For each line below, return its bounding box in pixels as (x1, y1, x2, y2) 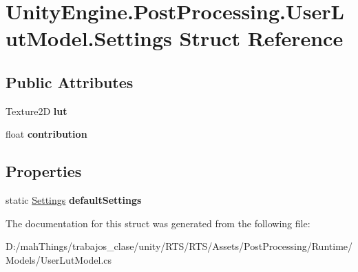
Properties (6, 160, 82, 182)
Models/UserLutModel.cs (6, 252, 112, 266)
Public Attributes (6, 71, 134, 92)
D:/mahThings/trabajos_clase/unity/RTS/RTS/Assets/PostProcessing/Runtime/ (6, 239, 353, 253)
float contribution (6, 127, 87, 141)
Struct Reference (179, 24, 344, 52)
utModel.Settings (6, 24, 172, 52)
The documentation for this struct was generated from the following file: (6, 216, 310, 230)
